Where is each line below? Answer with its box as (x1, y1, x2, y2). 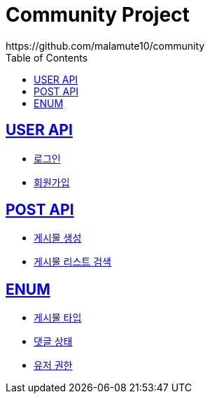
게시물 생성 (34, 232, 82, 244)
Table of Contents (6, 51, 88, 64)
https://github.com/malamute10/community (6, 39, 205, 52)
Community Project (6, 3, 190, 27)
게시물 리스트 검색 (34, 255, 111, 268)
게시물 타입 (34, 311, 82, 324)
